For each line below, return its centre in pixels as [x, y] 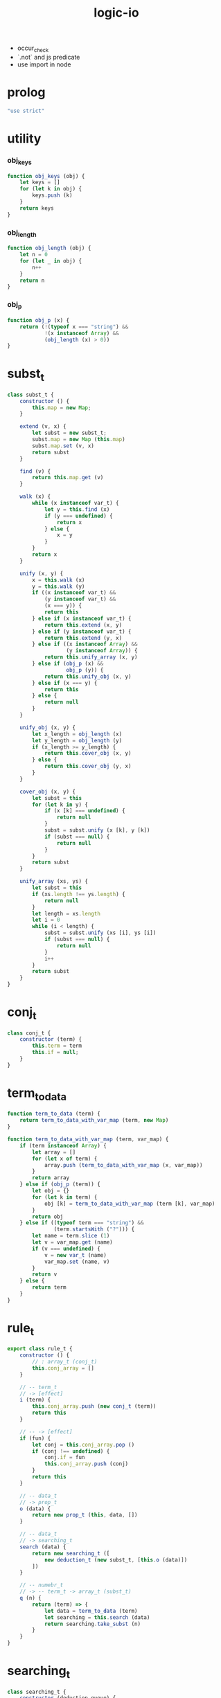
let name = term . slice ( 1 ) [71, 1236]
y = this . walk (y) [59, 587]
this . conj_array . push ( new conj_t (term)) [94, 1406]
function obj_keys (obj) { [46, 176]
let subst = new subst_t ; [70, 433]
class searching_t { [37, 1692]
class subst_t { [30, 395]
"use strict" [26, 111]
